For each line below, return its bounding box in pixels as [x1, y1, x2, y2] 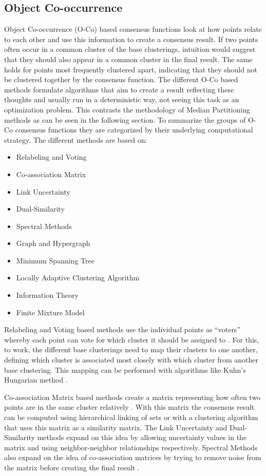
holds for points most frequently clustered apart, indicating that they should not [4, 64, 257, 74]
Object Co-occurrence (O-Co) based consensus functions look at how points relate [4, 24, 262, 34]
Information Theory [16, 290, 79, 300]
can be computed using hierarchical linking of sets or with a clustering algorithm [4, 412, 258, 423]
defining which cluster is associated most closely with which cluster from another [4, 354, 258, 365]
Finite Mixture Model [16, 307, 85, 317]
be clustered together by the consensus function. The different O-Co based [4, 74, 238, 85]
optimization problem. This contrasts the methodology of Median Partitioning [4, 104, 250, 115]
